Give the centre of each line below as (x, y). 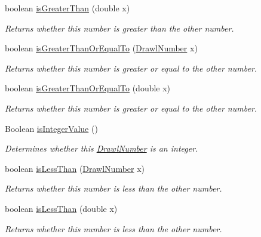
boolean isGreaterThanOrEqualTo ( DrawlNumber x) (101, 48)
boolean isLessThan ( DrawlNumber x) (75, 168)
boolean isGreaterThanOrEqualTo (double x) (88, 88)
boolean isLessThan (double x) (61, 208)
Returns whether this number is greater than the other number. (119, 28)
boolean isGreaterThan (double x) (67, 8)
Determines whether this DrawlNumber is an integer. (102, 148)
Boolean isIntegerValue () (51, 128)
